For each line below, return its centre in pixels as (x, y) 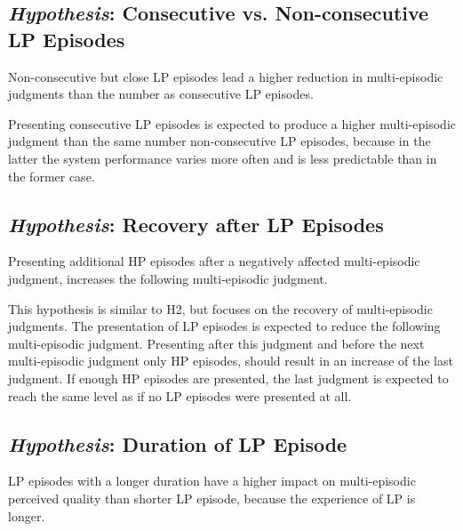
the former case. (52, 176)
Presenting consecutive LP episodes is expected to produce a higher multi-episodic (232, 123)
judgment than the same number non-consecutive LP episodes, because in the (220, 141)
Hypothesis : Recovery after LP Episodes (196, 224)
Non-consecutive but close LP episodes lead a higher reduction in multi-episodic (226, 76)
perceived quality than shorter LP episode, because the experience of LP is (212, 498)
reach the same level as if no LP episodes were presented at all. (180, 395)
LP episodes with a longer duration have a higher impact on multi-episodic (212, 481)
